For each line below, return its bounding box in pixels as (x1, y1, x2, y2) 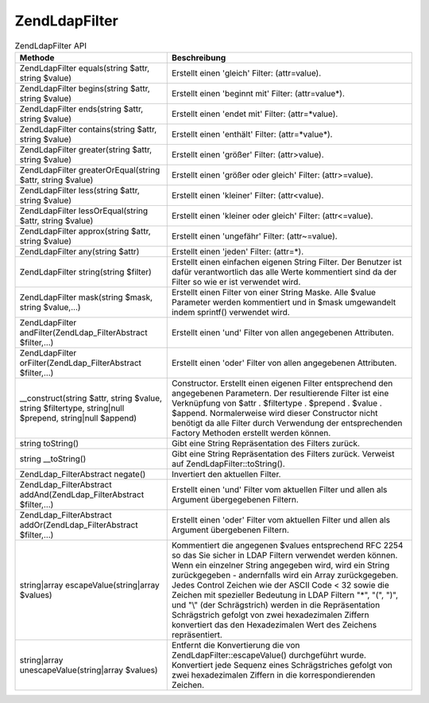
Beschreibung (171, 52, 226, 63)
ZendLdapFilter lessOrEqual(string (19, 205, 149, 216)
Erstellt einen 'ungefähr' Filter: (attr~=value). (171, 231, 338, 242)
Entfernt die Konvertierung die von (171, 639, 300, 651)
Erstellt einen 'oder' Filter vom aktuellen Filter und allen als (171, 514, 391, 525)
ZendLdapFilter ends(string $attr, (19, 103, 144, 115)
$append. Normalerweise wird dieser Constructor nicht (171, 407, 378, 418)
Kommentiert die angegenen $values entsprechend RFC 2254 (171, 539, 404, 550)
